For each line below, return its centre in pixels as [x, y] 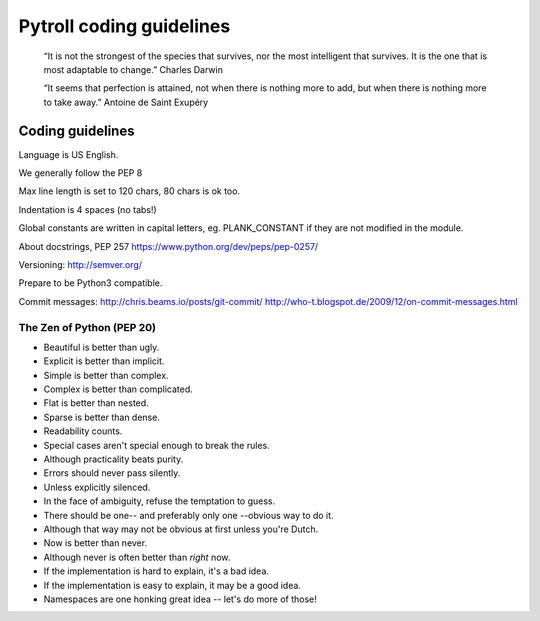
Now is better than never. [95, 543]
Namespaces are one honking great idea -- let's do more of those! [180, 599]
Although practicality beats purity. [113, 459]
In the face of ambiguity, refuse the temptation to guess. [159, 501]
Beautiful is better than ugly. [101, 347]
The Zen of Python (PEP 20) [87, 327]
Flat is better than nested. [96, 403]
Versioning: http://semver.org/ [80, 264]
